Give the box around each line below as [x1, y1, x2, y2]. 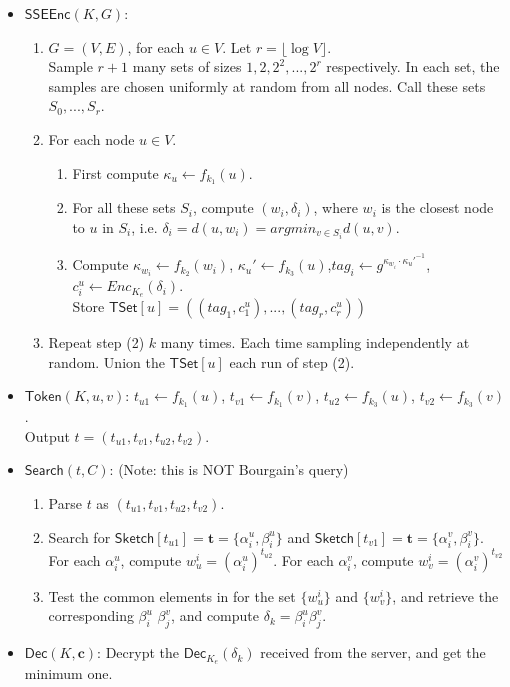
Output [24, 425, 70, 446]
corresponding [48, 605, 134, 626]
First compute [72, 162, 159, 183]
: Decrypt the [97, 642, 179, 663]
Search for [48, 526, 111, 547]
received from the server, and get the [260, 642, 486, 663]
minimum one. [24, 663, 113, 684]
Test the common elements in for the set [48, 585, 296, 606]
